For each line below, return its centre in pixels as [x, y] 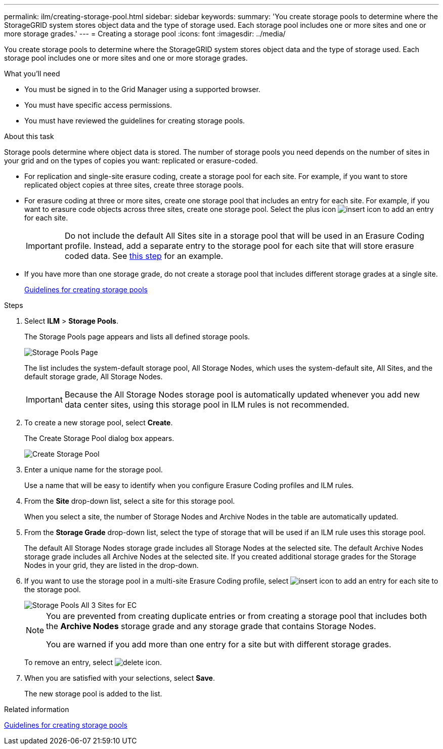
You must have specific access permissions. [98, 105]
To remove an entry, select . [93, 662]
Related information [37, 709]
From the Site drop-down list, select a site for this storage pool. [130, 501]
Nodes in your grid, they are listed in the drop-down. [112, 565]
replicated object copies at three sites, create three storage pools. [134, 185]
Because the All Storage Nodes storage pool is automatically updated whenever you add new [242, 394]
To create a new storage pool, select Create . [99, 423]
